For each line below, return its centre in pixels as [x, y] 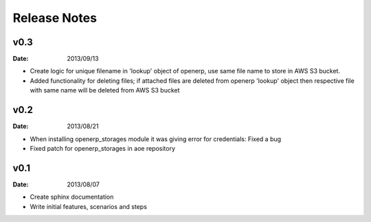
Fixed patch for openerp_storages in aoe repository [102, 148]
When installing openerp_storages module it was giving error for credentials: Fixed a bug [156, 139]
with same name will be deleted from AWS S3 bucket [105, 90]
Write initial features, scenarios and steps [89, 206]
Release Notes [55, 18]
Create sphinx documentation [72, 197]
